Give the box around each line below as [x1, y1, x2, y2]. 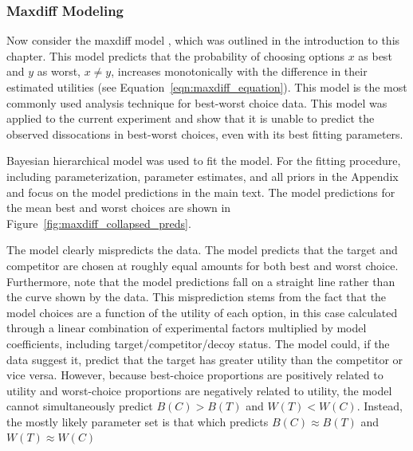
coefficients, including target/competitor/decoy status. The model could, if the [6, 335, 390, 351]
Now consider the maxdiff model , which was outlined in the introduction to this [6, 32, 400, 49]
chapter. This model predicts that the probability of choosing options [6, 47, 344, 64]
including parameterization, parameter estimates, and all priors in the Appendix [6, 167, 399, 184]
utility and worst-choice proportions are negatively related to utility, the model [6, 382, 392, 398]
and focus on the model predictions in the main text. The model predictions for [6, 183, 395, 200]
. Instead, [356, 398, 403, 414]
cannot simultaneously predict [6, 398, 153, 414]
